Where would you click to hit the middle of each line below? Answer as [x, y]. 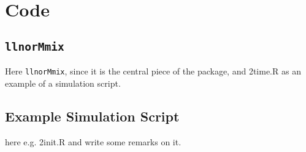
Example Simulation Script [92, 116]
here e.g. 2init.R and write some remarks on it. [93, 141]
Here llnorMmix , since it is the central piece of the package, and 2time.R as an [153, 71]
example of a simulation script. [63, 83]
